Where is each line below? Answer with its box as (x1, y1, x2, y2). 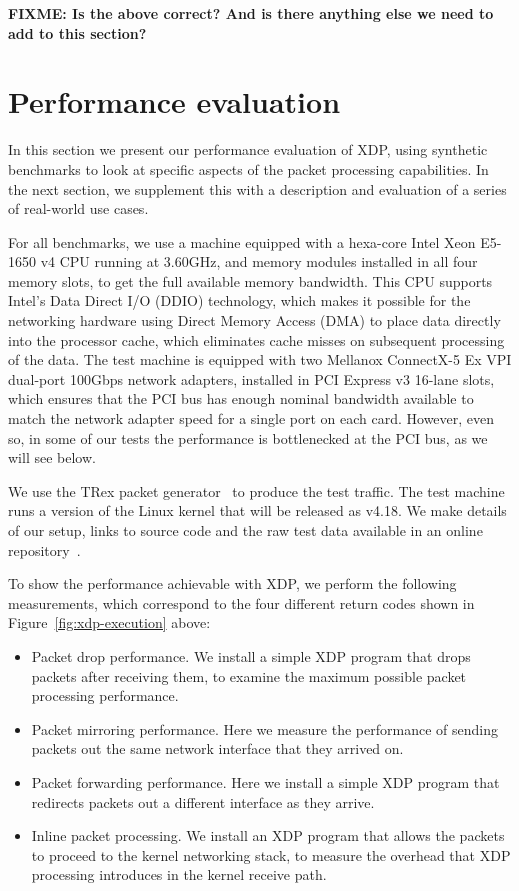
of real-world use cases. (8, 198, 149, 219)
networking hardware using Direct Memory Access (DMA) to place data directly (8, 310, 501, 331)
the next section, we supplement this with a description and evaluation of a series (8, 178, 507, 199)
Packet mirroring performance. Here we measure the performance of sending (31, 718, 498, 739)
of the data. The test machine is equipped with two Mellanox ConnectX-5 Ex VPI (8, 349, 512, 370)
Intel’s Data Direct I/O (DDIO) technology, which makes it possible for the (8, 290, 471, 311)
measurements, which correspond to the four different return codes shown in (8, 592, 475, 613)
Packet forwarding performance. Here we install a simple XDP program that (31, 771, 500, 792)
